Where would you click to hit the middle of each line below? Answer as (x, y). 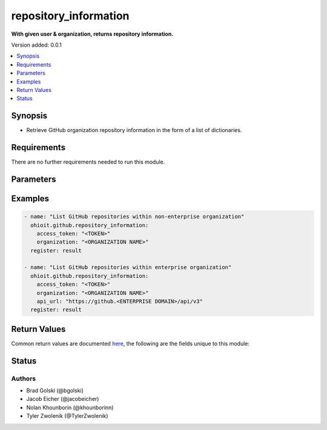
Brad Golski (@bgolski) (55, 391)
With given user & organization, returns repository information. (92, 34)
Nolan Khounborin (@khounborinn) (70, 407)
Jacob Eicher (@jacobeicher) (63, 399)
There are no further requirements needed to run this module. (88, 162)
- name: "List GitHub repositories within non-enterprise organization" (134, 217)
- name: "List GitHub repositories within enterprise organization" (128, 267)
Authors (24, 379)
